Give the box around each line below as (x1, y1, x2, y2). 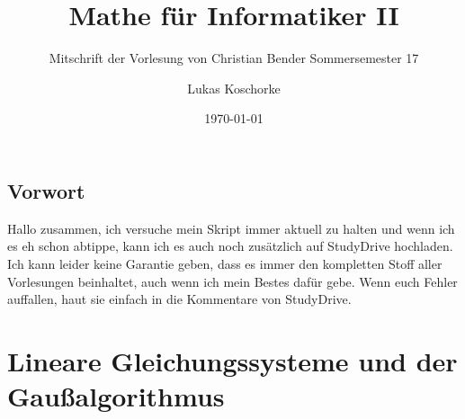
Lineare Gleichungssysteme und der (7, 342, 458, 379)
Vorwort (7, 176, 85, 204)
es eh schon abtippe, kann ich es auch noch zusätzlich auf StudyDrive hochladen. (7, 236, 453, 255)
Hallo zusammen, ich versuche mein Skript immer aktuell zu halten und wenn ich (7, 218, 455, 237)
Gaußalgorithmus (7, 378, 225, 415)
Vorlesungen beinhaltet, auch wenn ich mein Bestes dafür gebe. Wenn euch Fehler (7, 272, 458, 290)
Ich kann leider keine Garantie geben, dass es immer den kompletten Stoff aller (7, 254, 443, 272)
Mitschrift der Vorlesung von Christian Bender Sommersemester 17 (49, 49, 419, 67)
